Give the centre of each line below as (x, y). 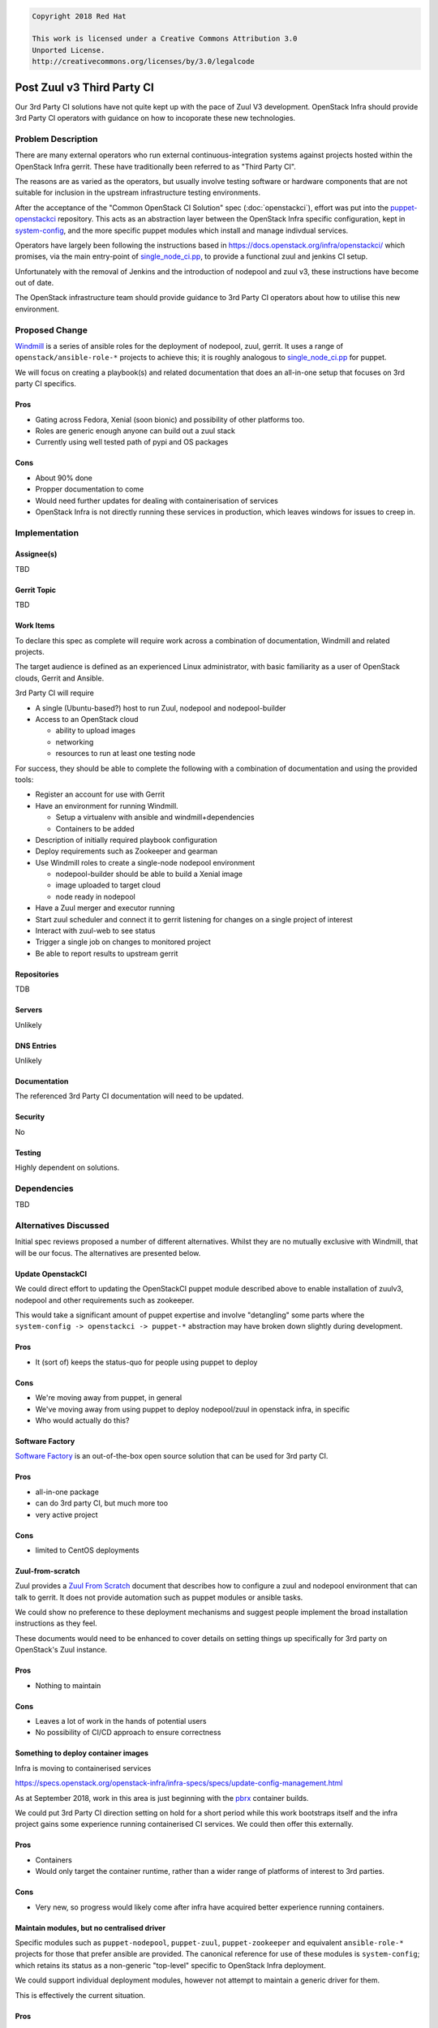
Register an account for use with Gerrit (100, 794)
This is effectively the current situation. (80, 1995)
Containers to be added (95, 828)
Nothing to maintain (68, 1685)
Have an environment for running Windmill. (107, 806)
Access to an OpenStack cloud (87, 719)
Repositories (37, 974)
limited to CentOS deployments (87, 1550)
